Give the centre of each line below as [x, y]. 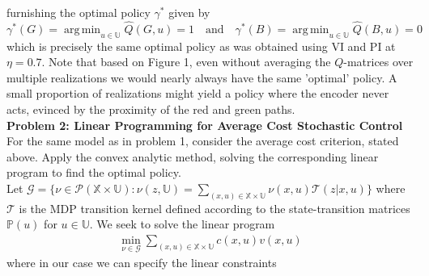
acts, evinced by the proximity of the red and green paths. [151, 109]
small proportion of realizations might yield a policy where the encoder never [198, 93]
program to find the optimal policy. [94, 172]
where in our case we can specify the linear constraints [142, 263]
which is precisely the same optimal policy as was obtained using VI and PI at [201, 46]
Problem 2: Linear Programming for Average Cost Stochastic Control [205, 125]
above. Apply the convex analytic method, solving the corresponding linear [193, 156]
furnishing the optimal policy [79, 12]
